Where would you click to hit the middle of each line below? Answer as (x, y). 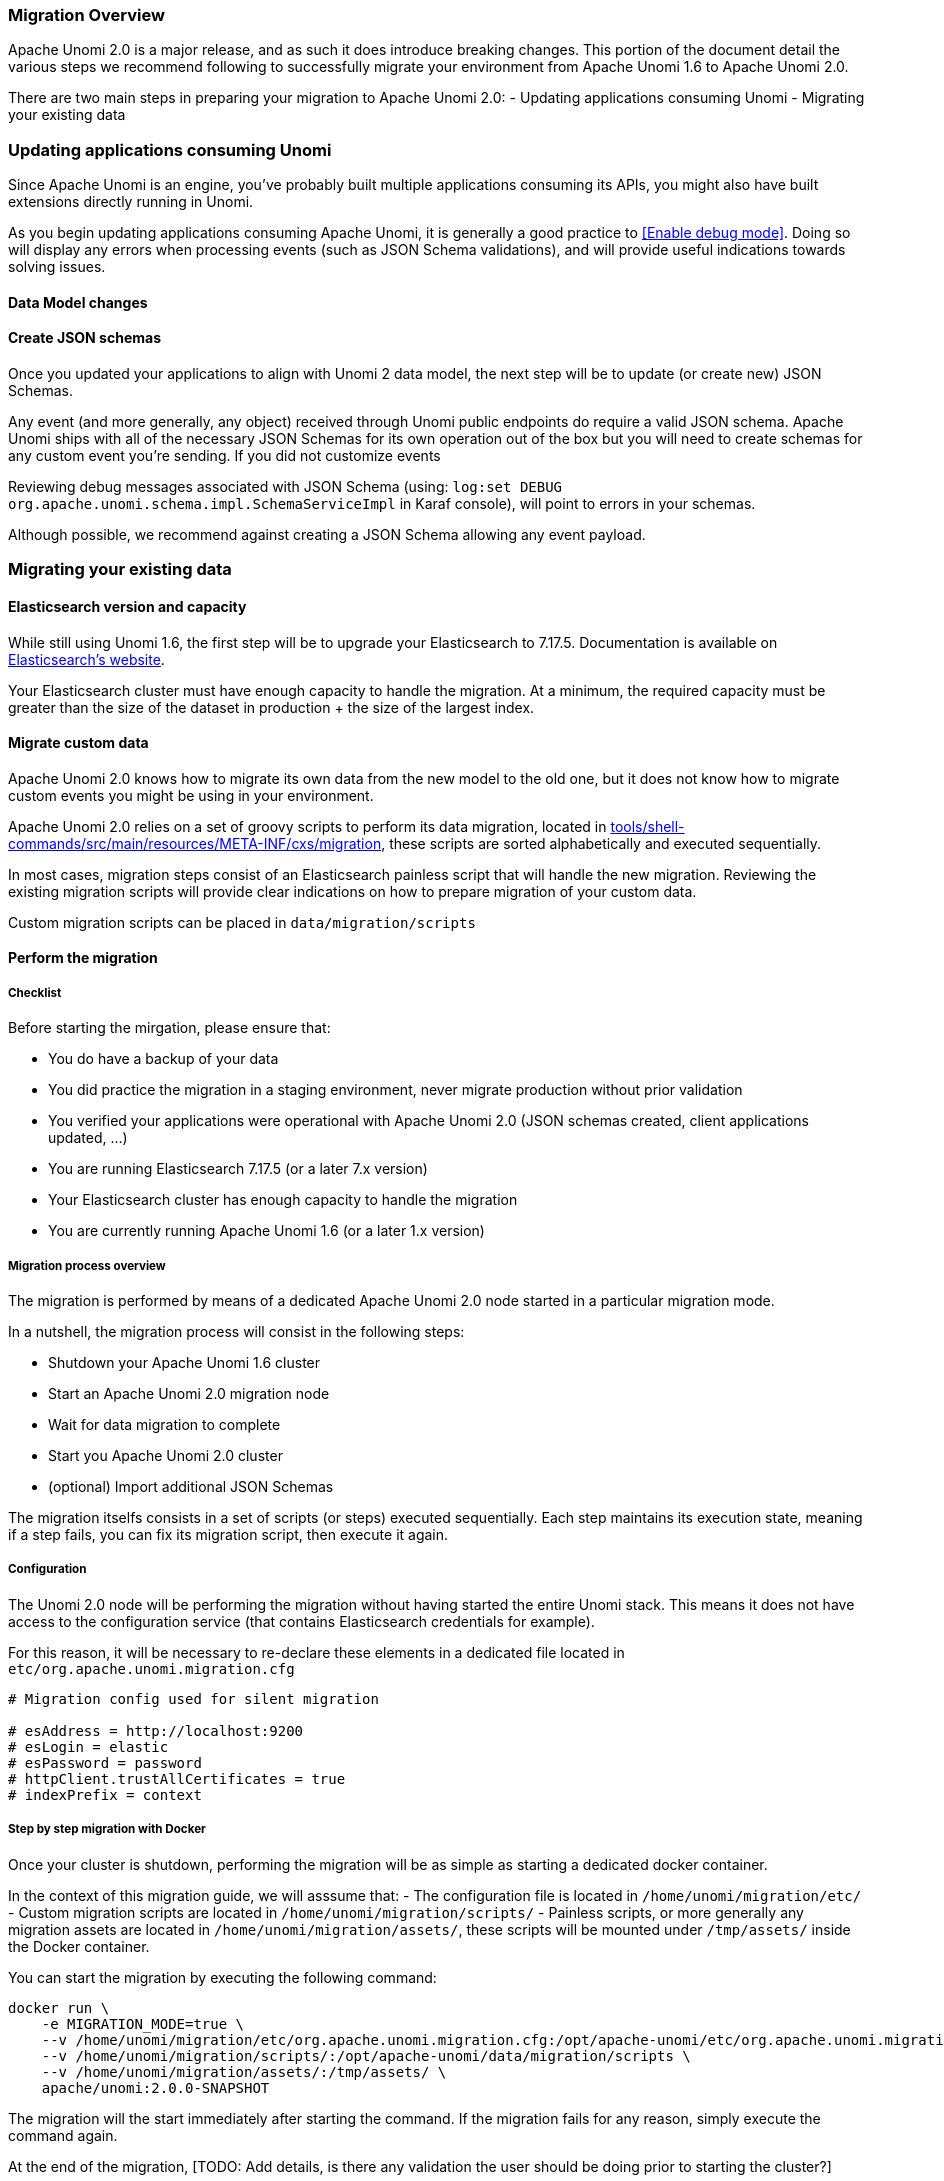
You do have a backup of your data (163, 1059)
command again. (63, 2135)
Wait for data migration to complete (164, 1424)
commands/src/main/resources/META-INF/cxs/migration (195, 843)
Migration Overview (86, 15)
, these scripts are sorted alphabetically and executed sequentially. (601, 843)
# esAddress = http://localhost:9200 (156, 1730)
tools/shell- (647, 826)
